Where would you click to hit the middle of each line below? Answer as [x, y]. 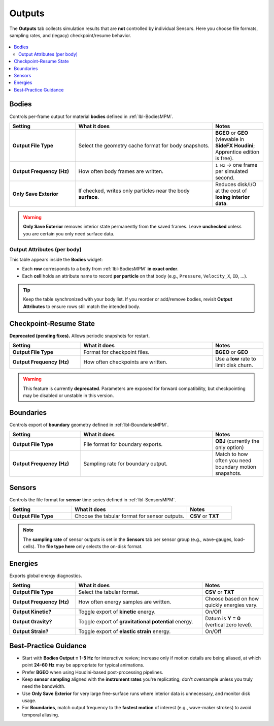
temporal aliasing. [41, 715]
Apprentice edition [237, 152]
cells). [29, 546]
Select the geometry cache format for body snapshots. [144, 145]
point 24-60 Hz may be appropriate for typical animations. [83, 665]
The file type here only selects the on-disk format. [90, 546]
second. [225, 177]
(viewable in [230, 139]
